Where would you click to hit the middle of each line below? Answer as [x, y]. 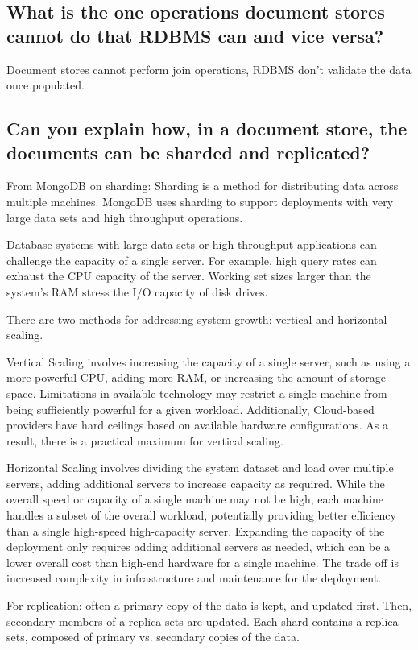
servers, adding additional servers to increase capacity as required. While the [196, 483]
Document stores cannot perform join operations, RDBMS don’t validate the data [209, 69]
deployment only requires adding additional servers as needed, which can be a [199, 546]
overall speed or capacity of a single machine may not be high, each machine [195, 499]
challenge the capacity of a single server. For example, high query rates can [192, 260]
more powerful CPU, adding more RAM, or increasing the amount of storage [196, 377]
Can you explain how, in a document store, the [207, 128]
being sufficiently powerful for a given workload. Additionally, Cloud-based [190, 409]
